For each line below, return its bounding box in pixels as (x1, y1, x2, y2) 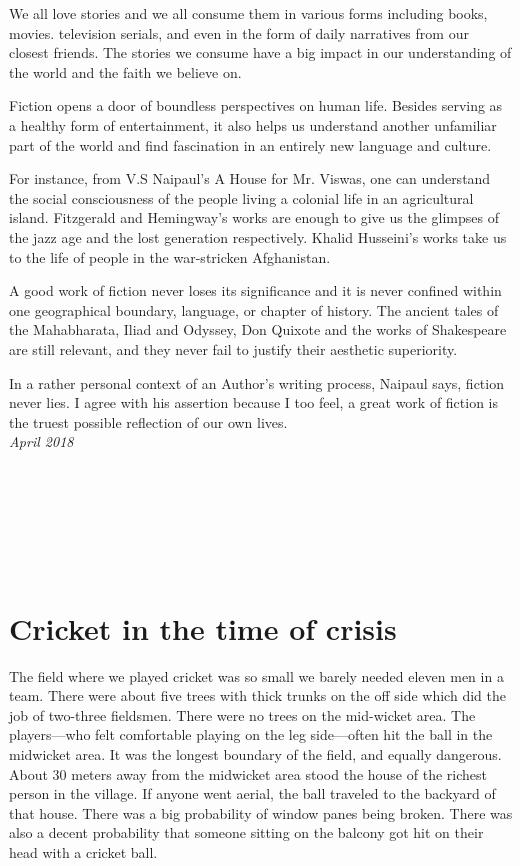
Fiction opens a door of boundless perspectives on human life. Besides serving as (9, 95, 503, 116)
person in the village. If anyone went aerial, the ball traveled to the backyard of (9, 783, 496, 804)
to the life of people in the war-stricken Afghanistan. (9, 246, 331, 267)
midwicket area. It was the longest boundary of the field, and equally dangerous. (9, 743, 502, 764)
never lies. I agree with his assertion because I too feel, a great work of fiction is (9, 392, 499, 413)
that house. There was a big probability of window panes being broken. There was (9, 802, 513, 823)
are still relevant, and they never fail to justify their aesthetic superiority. (9, 338, 458, 359)
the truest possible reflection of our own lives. (9, 411, 288, 432)
